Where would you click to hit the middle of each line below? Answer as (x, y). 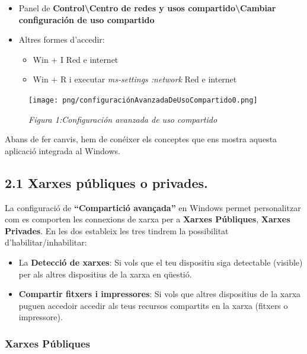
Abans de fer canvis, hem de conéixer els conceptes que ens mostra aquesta (141, 139)
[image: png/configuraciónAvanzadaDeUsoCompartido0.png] (143, 100)
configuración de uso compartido (87, 19)
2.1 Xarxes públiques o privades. (106, 182)
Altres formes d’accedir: (62, 39)
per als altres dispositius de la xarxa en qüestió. (105, 274)
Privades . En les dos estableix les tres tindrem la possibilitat (117, 230)
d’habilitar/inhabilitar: (46, 242)
